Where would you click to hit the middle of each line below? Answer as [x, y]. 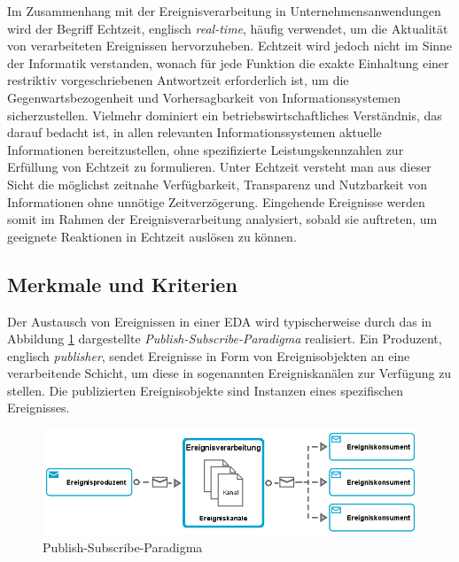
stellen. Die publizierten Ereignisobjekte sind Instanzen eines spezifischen [206, 390]
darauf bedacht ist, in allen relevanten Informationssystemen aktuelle [194, 132]
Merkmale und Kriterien [122, 284]
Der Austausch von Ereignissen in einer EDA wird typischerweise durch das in [220, 321]
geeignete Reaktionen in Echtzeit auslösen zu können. [152, 236]
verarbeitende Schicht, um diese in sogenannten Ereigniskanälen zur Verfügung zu [229, 373]
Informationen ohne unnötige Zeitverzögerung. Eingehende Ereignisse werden [216, 201]
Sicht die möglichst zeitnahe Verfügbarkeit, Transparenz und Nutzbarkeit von [218, 184]
